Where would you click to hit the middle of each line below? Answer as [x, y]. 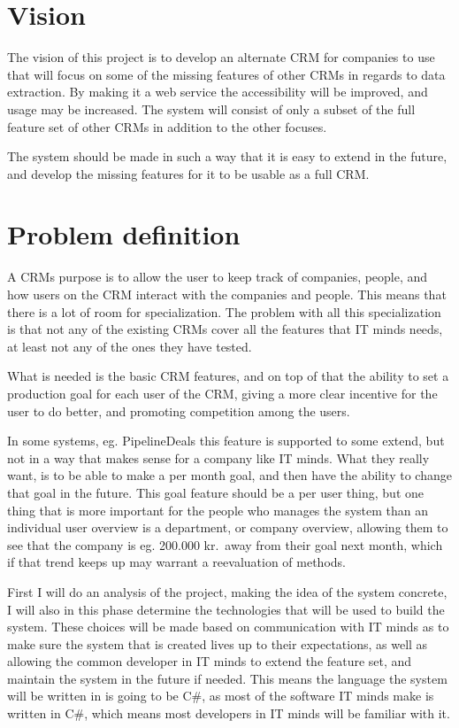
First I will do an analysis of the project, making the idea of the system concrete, [227, 591]
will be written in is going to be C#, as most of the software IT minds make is [221, 696]
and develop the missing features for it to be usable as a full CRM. [188, 173]
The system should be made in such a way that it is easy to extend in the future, [227, 156]
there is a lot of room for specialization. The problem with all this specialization [224, 311]
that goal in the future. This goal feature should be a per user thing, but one [215, 492]
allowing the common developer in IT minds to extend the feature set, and [210, 661]
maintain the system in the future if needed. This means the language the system [227, 678]
